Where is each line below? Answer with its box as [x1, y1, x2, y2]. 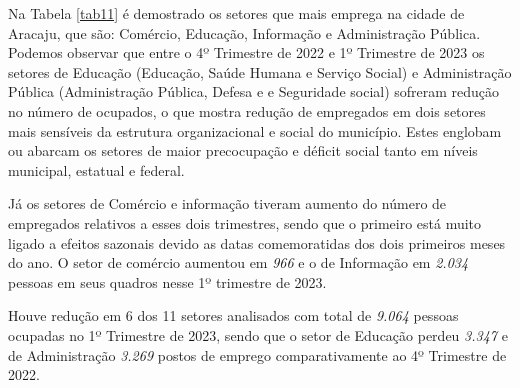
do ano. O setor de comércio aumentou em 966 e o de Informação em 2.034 [8, 252, 469, 273]
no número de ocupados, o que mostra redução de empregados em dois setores [8, 100, 486, 121]
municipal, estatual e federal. [8, 159, 185, 180]
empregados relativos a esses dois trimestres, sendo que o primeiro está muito [8, 212, 482, 233]
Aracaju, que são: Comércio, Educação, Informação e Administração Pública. [8, 22, 481, 43]
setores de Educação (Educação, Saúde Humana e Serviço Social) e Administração [8, 61, 512, 82]
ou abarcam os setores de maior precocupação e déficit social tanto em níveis [8, 140, 478, 161]
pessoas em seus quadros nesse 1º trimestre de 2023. [8, 271, 327, 292]
